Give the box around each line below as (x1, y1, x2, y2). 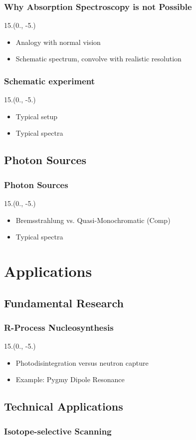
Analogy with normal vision (15, 36, 101, 47)
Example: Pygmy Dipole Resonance (15, 374, 125, 385)
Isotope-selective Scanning (4, 425, 112, 437)
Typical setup (15, 111, 58, 121)
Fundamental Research (4, 295, 124, 310)
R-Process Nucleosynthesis (4, 321, 114, 333)
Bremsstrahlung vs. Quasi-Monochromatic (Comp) (15, 215, 171, 225)
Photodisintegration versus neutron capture (15, 357, 149, 368)
